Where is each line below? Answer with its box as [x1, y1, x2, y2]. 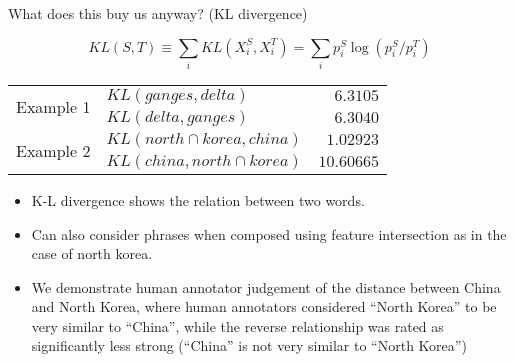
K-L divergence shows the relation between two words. [31, 189, 365, 210]
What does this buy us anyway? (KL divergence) [8, 3, 308, 23]
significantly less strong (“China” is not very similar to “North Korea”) [31, 335, 467, 356]
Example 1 [16, 95, 91, 119]
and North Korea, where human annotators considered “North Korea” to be [31, 296, 497, 317]
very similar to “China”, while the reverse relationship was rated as [31, 315, 444, 336]
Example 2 [16, 139, 91, 163]
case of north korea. [31, 243, 153, 264]
